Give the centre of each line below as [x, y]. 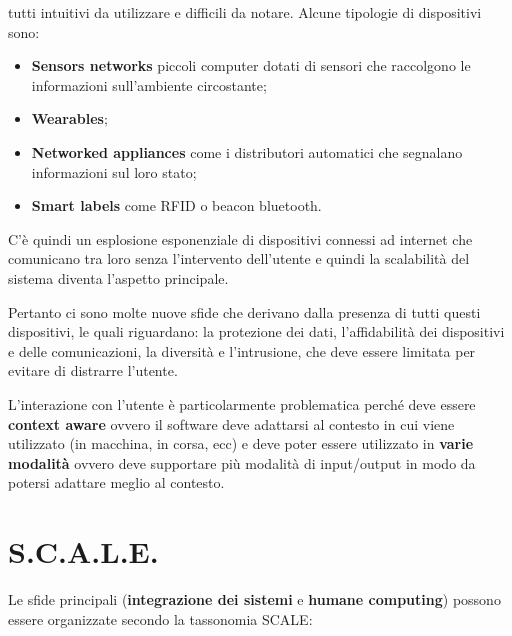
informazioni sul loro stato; [114, 171]
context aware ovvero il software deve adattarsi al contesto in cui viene [231, 423]
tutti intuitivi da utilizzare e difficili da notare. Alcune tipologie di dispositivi [245, 12]
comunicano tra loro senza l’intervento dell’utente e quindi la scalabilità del [239, 258]
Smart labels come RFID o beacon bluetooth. [176, 205]
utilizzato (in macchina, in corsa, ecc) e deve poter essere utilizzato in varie [241, 443]
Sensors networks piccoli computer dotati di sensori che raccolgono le [251, 65]
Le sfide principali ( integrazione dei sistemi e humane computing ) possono [254, 599]
